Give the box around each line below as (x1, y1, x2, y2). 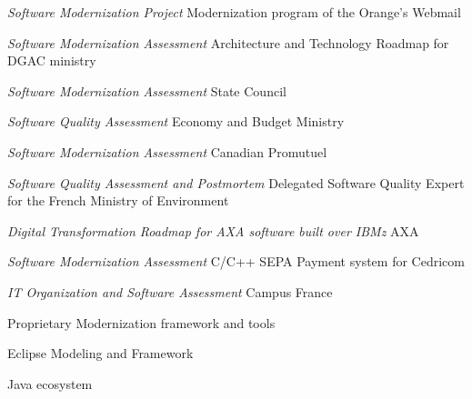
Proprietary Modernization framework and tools (7, 313, 276, 332)
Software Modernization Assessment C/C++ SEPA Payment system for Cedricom (7, 252, 465, 271)
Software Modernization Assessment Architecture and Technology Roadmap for (7, 33, 449, 52)
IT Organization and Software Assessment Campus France (7, 282, 333, 301)
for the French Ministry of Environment (7, 191, 229, 210)
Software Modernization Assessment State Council (7, 81, 286, 100)
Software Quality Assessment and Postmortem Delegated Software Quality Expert (7, 173, 465, 192)
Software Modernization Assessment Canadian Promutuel (7, 142, 327, 161)
